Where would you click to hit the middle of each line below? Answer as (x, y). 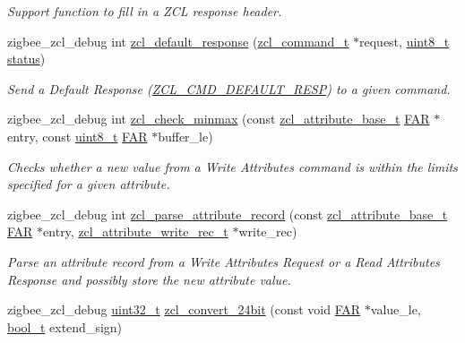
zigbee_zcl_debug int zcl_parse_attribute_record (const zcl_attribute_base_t (228, 214)
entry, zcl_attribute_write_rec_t (136, 232)
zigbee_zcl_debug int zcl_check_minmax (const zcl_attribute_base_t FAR (219, 119)
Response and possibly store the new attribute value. (149, 279)
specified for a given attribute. (89, 184)
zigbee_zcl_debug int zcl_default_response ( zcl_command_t (178, 41)
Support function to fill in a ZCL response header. (145, 11)
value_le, (396, 309)
